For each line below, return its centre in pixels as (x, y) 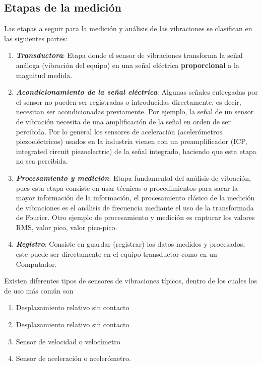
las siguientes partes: (36, 38)
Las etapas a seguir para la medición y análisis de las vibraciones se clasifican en (128, 28)
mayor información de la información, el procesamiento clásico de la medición (135, 198)
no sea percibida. (42, 161)
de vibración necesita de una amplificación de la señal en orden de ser (123, 121)
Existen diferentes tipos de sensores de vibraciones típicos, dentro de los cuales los (131, 281)
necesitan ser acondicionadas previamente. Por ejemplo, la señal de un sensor (135, 112)
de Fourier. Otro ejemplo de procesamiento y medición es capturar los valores (135, 217)
